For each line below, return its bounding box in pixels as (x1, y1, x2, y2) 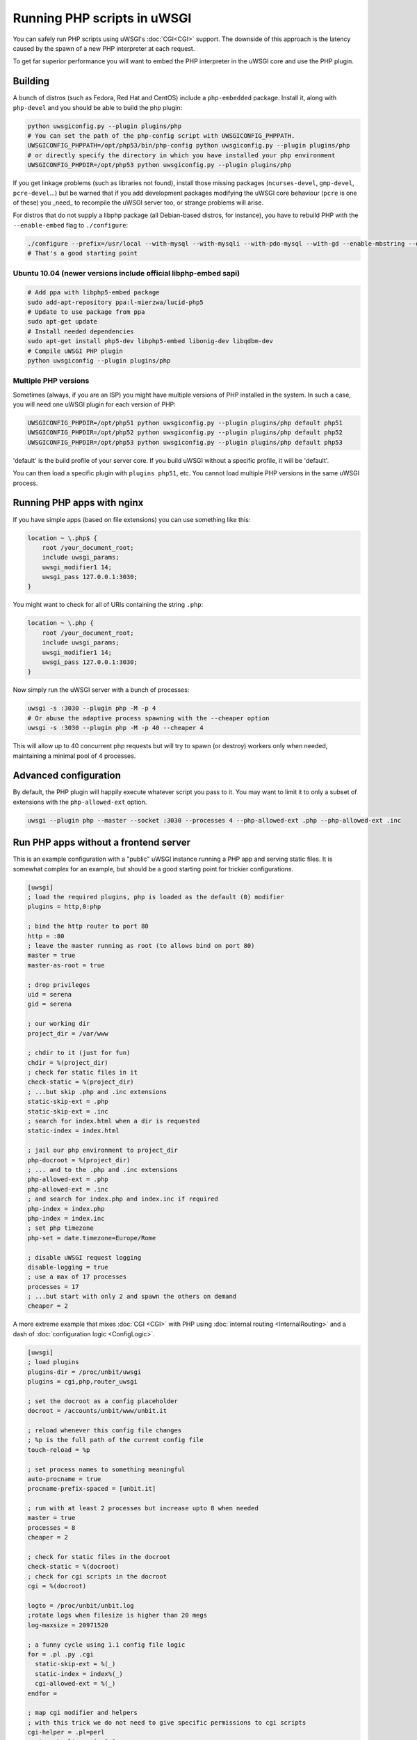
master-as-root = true (27, 961, 105, 969)
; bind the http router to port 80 (27, 922, 149, 931)
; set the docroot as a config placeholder (27, 1397, 179, 1405)
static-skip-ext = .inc (27, 1107, 109, 1115)
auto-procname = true (27, 1475, 101, 1482)
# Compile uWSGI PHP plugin (27, 347, 123, 355)
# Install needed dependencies (27, 327, 135, 335)
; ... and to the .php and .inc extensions (27, 1166, 179, 1173)
